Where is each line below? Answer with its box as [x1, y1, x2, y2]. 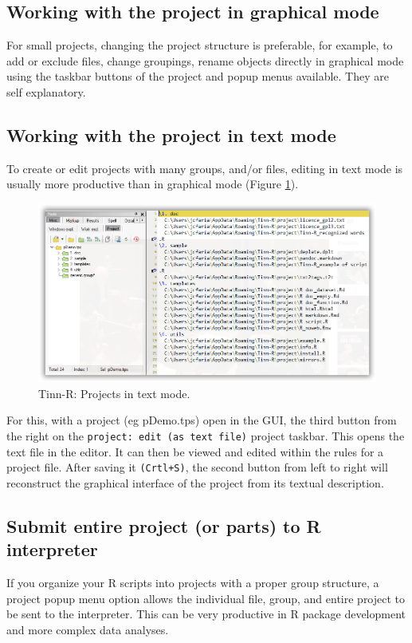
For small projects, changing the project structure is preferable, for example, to [6, 37, 393, 53]
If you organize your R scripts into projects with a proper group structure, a [6, 574, 379, 590]
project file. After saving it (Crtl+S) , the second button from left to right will [6, 459, 388, 475]
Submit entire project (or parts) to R [6, 513, 321, 538]
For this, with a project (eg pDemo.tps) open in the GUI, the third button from [6, 412, 397, 428]
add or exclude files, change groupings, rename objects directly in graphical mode [6, 52, 404, 69]
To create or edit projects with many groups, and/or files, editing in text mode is [6, 160, 403, 176]
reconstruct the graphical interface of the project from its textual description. [6, 474, 384, 491]
